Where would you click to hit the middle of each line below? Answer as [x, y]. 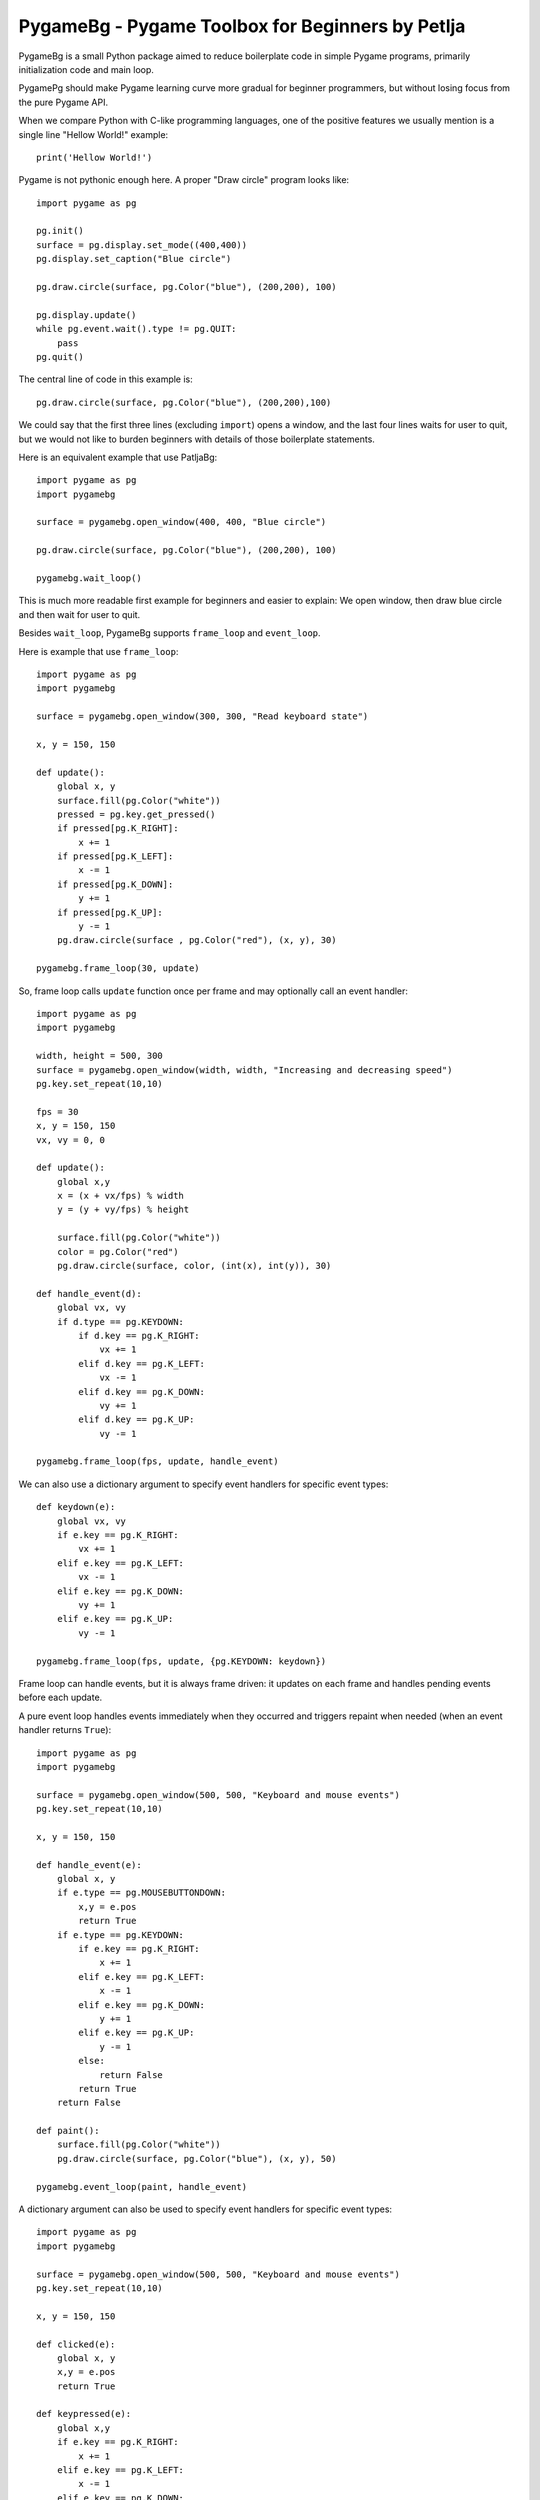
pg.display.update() [86, 314]
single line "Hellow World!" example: [93, 134]
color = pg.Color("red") [117, 1251]
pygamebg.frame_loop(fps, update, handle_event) [157, 1461]
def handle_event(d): [89, 1293]
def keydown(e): [76, 1507]
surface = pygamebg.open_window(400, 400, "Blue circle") [181, 522]
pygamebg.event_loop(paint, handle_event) [142, 2186]
